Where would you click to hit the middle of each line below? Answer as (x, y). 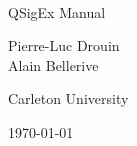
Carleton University (68, 98)
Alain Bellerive (53, 64)
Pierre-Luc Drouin (64, 45)
